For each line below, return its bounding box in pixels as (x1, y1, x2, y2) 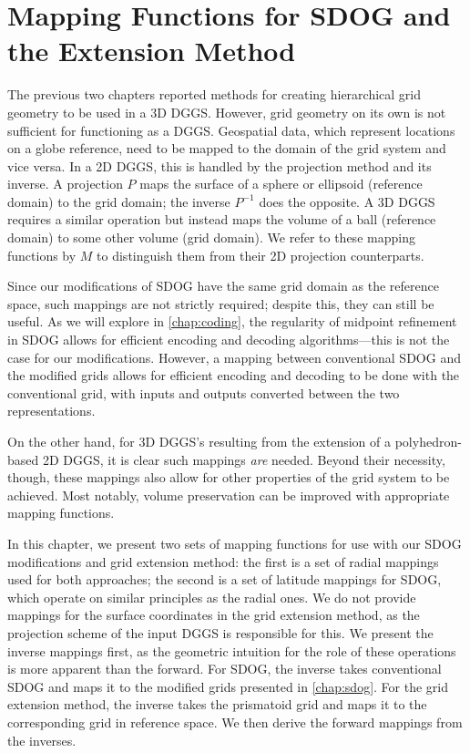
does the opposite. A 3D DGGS (259, 191, 435, 211)
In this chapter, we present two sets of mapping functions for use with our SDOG (7, 533, 462, 552)
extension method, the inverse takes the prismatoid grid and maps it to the (7, 695, 427, 714)
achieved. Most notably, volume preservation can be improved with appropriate (7, 485, 450, 504)
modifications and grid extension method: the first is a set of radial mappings (7, 552, 439, 571)
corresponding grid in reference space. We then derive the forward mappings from (7, 712, 463, 731)
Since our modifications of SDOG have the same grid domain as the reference (7, 276, 439, 295)
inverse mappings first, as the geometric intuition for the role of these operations (7, 641, 456, 660)
